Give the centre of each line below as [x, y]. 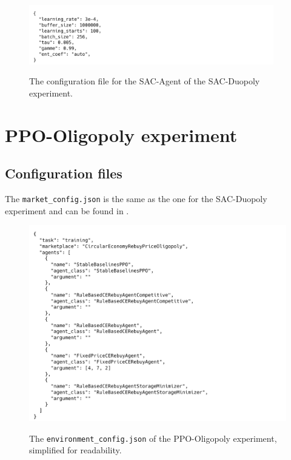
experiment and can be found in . [67, 210]
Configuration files [64, 173]
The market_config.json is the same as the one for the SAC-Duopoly [136, 198]
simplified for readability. [75, 450]
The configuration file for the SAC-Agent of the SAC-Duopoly [145, 81]
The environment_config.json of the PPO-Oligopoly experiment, [153, 438]
